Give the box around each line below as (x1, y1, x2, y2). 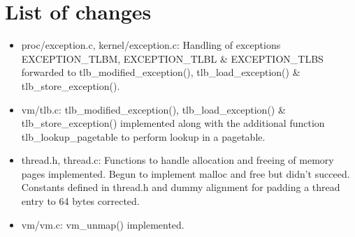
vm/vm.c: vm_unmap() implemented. (21, 217, 184, 231)
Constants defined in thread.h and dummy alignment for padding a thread (21, 180, 340, 194)
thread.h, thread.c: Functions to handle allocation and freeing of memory (21, 153, 334, 167)
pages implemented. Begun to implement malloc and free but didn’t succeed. (21, 166, 350, 181)
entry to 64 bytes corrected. (21, 194, 140, 208)
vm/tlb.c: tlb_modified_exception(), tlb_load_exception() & (21, 102, 286, 116)
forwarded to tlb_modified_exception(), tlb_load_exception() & (21, 65, 300, 79)
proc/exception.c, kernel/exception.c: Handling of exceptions (21, 38, 281, 52)
